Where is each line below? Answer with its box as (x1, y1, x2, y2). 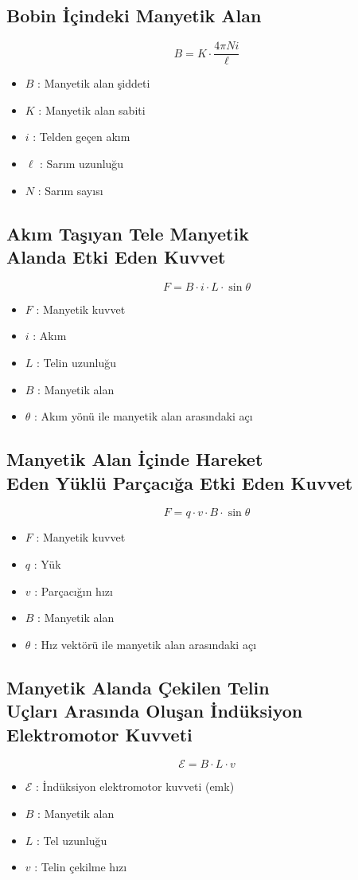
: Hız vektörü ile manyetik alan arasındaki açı (34, 636, 257, 652)
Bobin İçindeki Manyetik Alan (6, 3, 262, 28)
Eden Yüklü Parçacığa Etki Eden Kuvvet (6, 470, 353, 495)
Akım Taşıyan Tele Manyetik (6, 221, 249, 245)
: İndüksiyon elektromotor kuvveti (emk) (36, 778, 235, 795)
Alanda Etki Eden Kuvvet (6, 244, 226, 269)
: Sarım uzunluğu (40, 155, 124, 172)
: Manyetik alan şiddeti (37, 75, 150, 92)
